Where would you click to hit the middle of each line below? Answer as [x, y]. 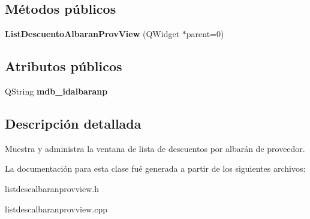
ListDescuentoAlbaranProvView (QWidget [92, 34]
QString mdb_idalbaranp [56, 91]
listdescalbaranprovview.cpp [56, 209]
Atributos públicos [64, 66]
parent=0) [205, 34]
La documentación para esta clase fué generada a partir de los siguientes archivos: [155, 168]
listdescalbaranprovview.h [52, 188]
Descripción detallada [73, 123]
